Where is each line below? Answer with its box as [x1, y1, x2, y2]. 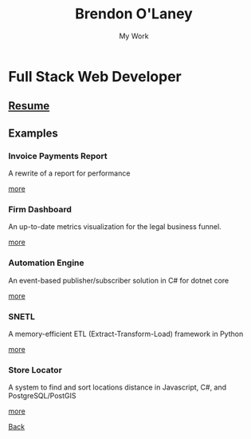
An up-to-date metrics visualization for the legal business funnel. [8, 222, 222, 231]
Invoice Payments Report [8, 150, 108, 161]
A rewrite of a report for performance [8, 168, 131, 178]
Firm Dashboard [8, 204, 72, 215]
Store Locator [8, 364, 62, 375]
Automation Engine [8, 257, 85, 268]
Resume [8, 99, 50, 113]
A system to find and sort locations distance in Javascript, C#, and [8, 382, 227, 392]
